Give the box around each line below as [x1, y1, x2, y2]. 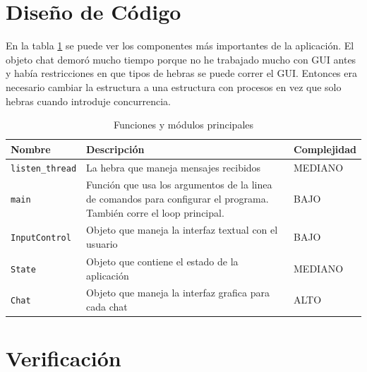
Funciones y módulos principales [113, 117, 254, 132]
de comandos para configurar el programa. [86, 191, 269, 206]
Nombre [11, 141, 51, 156]
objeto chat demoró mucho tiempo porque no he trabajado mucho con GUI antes [6, 52, 356, 66]
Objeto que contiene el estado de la [86, 253, 239, 268]
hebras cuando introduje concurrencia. [6, 93, 171, 108]
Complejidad [294, 141, 356, 156]
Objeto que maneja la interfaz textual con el [86, 222, 278, 237]
